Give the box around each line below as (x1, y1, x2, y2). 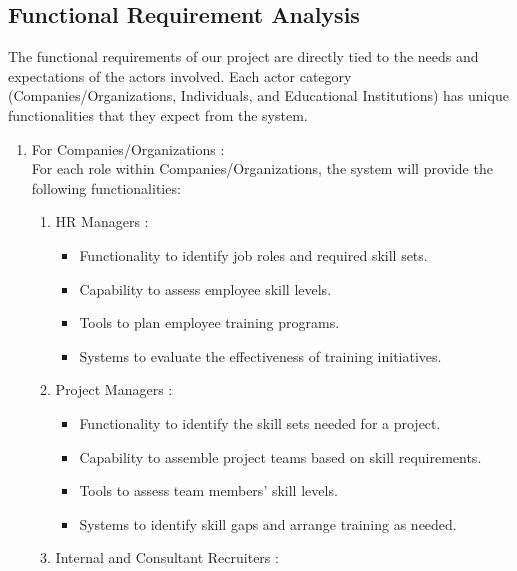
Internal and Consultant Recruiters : (55, 547, 279, 568)
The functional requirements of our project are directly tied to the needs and (8, 46, 479, 67)
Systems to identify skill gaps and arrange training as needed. (79, 513, 457, 534)
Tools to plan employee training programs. (79, 312, 340, 333)
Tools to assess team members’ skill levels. (79, 480, 338, 501)
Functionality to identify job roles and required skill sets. (79, 244, 428, 265)
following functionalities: (31, 177, 181, 198)
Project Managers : (55, 379, 173, 400)
